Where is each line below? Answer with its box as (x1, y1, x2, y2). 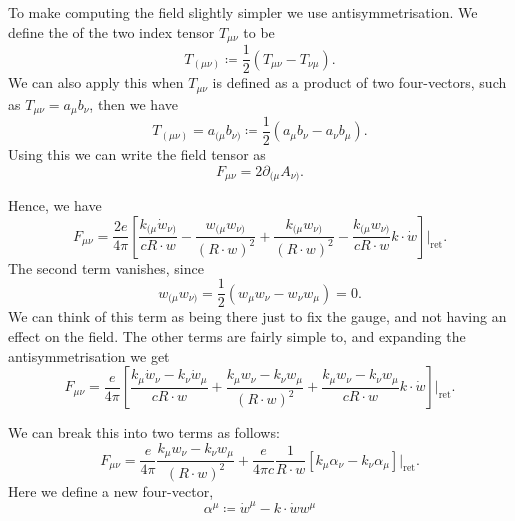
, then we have (89, 93, 178, 114)
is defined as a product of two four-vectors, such (212, 72, 507, 93)
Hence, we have (8, 195, 102, 216)
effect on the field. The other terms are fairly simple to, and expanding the (8, 325, 466, 346)
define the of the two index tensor (8, 21, 215, 42)
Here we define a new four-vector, (8, 480, 214, 501)
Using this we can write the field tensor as (8, 144, 266, 165)
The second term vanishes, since (8, 257, 204, 278)
